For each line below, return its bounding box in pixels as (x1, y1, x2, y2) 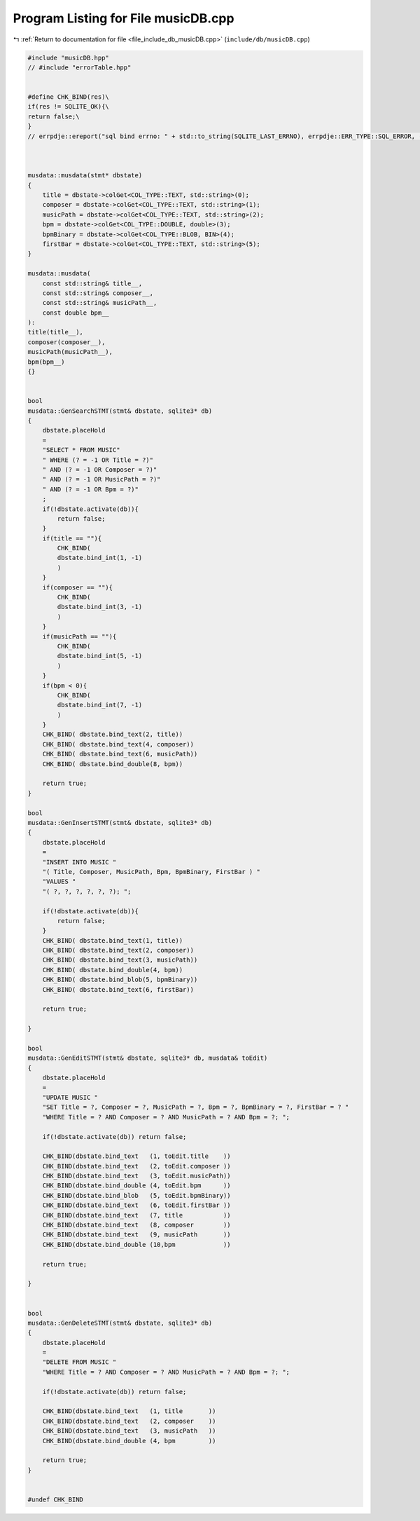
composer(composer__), (27, 338, 106, 346)
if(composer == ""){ (42, 583, 113, 592)
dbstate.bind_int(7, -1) (57, 701, 143, 709)
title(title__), (27, 328, 84, 336)
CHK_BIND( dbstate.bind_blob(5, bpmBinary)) (42, 976, 198, 984)
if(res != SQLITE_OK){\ (27, 102, 110, 111)
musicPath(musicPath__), (27, 348, 113, 356)
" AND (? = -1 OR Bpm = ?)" (42, 485, 139, 493)
